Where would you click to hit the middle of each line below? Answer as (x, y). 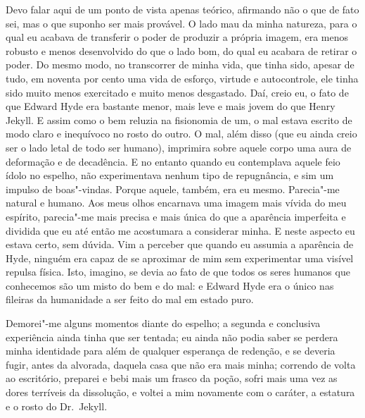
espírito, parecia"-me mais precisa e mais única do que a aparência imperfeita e (176, 216)
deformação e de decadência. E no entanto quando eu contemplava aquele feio (173, 161)
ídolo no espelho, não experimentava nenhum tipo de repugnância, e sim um (170, 175)
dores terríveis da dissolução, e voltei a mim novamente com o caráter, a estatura (180, 392)
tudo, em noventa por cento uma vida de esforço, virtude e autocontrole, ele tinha (182, 78)
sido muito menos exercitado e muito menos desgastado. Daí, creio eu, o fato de (177, 92)
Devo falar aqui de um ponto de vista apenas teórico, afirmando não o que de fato (182, 9)
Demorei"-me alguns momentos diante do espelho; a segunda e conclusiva (163, 323)
